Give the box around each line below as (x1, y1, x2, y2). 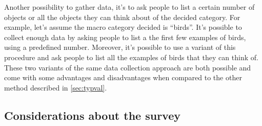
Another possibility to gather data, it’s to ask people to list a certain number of (4, 2, 255, 12)
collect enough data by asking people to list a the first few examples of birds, (4, 31, 246, 42)
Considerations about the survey (4, 107, 180, 123)
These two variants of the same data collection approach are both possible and (4, 62, 251, 73)
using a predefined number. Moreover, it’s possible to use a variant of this (4, 42, 236, 52)
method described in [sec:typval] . (4, 82, 107, 93)
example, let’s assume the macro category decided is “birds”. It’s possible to (4, 22, 242, 32)
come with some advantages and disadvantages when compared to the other (4, 72, 242, 83)
